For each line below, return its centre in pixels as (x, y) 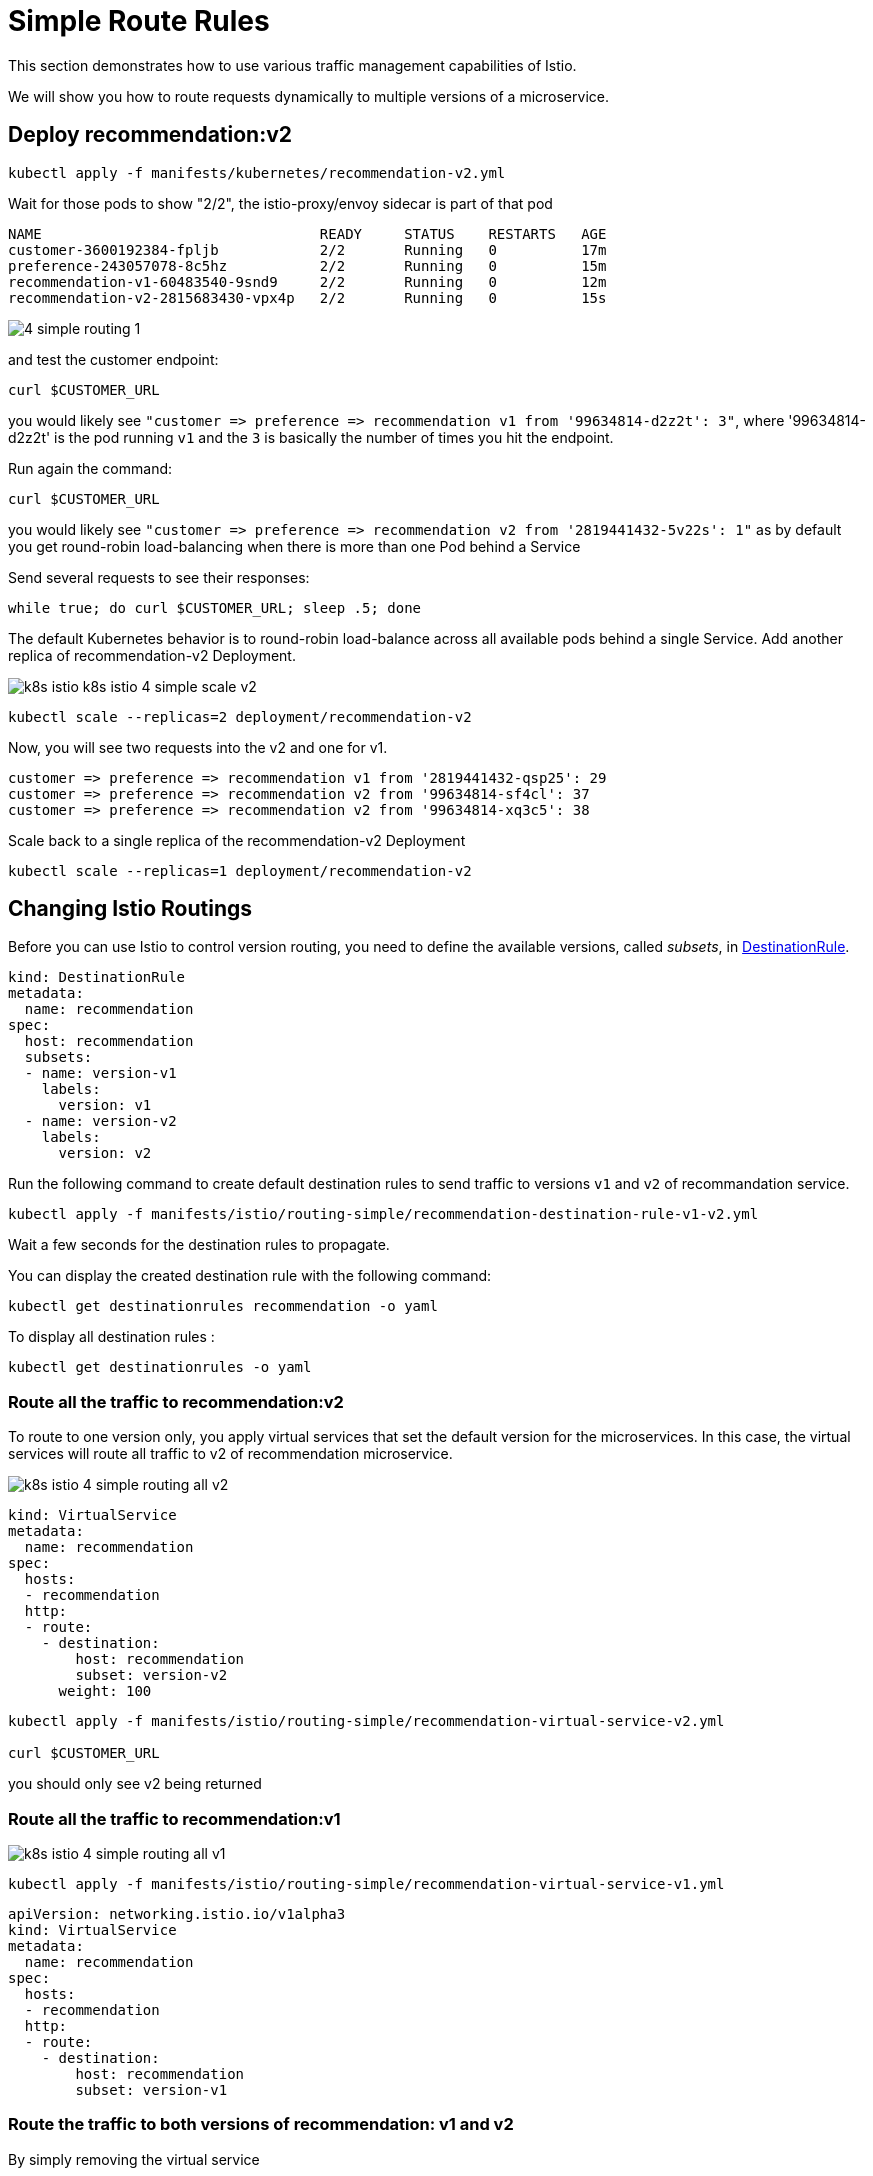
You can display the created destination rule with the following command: (250, 1276)
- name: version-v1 (100, 1073)
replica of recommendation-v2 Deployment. (152, 655)
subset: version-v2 (151, 1675)
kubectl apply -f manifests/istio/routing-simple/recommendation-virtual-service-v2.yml (366, 1721)
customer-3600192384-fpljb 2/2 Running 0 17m (307, 249)
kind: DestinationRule (97, 977)
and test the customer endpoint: (113, 359)
